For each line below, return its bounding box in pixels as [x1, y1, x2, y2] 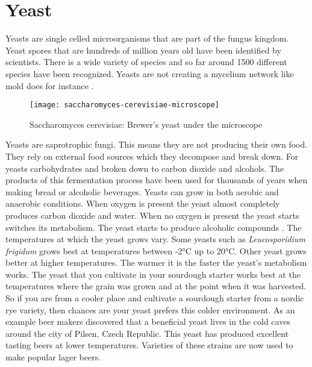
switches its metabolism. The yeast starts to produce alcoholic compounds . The [5, 221, 302, 233]
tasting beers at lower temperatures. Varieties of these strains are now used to [5, 339, 293, 351]
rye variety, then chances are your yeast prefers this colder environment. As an [5, 303, 295, 316]
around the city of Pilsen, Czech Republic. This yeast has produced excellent [5, 327, 289, 339]
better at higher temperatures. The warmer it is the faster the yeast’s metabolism [5, 256, 307, 269]
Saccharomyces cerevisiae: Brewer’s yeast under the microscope [30, 118, 263, 130]
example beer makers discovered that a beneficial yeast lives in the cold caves [5, 315, 290, 328]
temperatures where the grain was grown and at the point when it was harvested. [5, 280, 307, 292]
